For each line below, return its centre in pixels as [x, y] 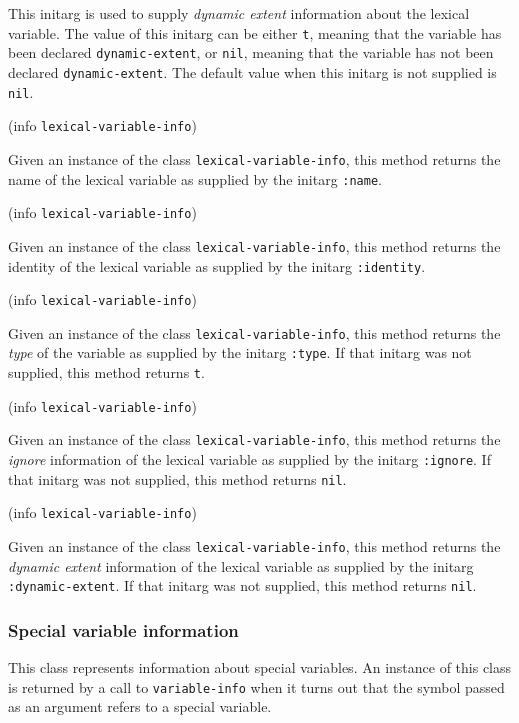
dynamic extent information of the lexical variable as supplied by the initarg [241, 565]
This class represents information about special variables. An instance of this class [260, 667]
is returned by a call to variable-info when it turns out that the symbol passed [256, 686]
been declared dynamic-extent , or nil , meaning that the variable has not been [251, 52]
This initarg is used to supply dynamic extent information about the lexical [239, 13]
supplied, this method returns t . [106, 372]
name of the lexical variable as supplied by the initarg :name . [195, 178]
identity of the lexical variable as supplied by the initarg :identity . [217, 265]
